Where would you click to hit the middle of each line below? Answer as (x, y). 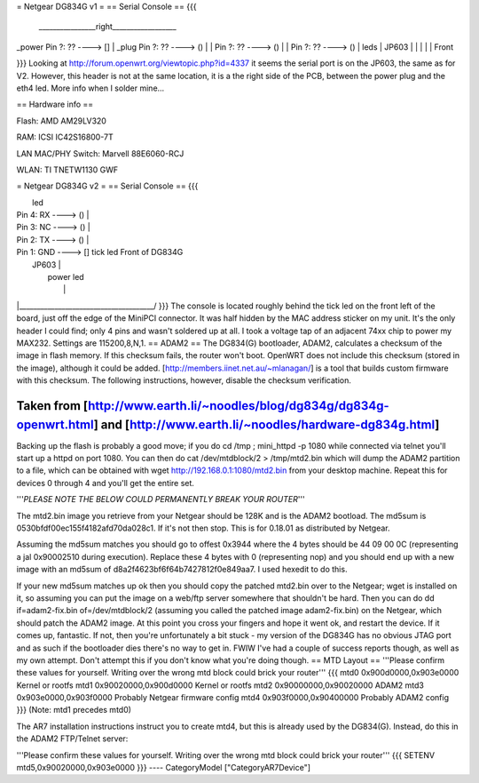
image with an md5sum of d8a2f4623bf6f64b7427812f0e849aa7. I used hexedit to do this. (182, 570)
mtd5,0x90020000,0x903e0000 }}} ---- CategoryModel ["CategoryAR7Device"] (163, 768)
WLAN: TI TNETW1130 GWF (67, 170)
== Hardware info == (55, 104)
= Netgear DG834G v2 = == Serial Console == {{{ (107, 186)
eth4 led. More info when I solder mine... (90, 88)
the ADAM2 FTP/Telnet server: (72, 739)
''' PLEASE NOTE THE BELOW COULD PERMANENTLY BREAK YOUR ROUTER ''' (161, 499)
